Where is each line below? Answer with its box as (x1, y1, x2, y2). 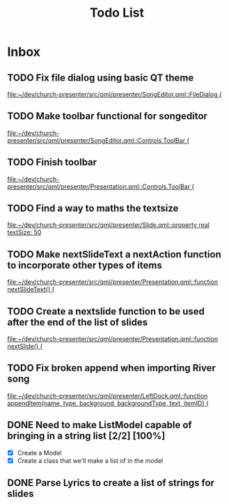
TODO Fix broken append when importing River (7, 362, 216, 374)
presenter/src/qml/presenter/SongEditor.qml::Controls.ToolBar (7, 136, 186, 144)
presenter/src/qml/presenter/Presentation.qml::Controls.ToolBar (7, 182, 190, 191)
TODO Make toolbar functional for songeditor (7, 110, 207, 123)
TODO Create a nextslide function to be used (7, 305, 205, 317)
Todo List (89, 5, 145, 21)
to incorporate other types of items (7, 259, 162, 271)
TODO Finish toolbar (7, 157, 97, 168)
